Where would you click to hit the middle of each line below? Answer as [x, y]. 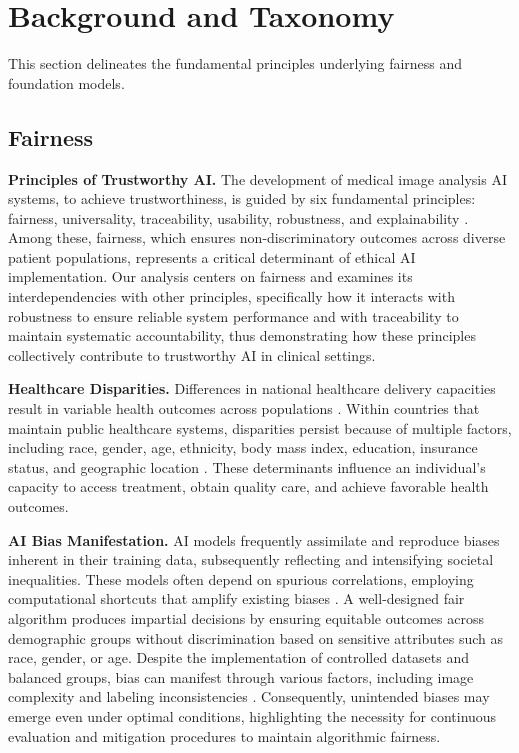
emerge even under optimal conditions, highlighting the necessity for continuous [252, 715]
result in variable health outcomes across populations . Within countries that [244, 408]
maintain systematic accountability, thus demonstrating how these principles [242, 335]
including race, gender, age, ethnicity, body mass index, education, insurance [243, 447]
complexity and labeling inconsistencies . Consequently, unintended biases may [249, 696]
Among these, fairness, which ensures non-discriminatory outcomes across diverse [257, 237]
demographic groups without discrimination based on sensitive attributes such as [256, 637]
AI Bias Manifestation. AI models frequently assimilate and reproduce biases [254, 539]
